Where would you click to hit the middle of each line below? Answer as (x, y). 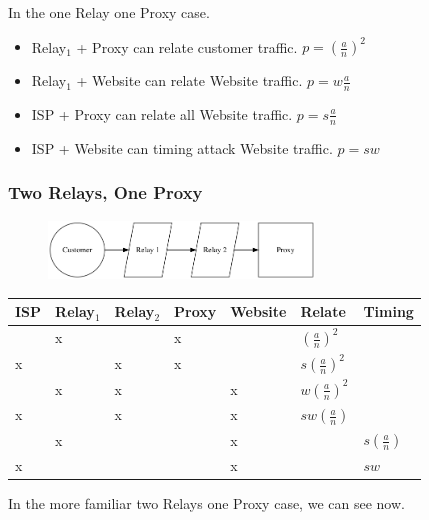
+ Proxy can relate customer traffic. (187, 46)
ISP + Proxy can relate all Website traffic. (162, 113)
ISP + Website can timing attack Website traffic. (182, 147)
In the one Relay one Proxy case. (109, 12)
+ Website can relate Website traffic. (189, 80)
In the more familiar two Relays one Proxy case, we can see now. (206, 502)
